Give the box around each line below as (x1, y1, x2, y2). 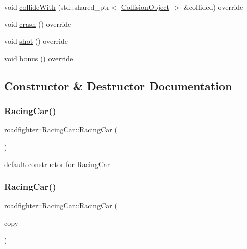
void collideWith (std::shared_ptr (4, 2, 110, 12)
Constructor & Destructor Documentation (4, 77, 232, 93)
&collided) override (183, 2, 243, 12)
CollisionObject (121, 2, 169, 12)
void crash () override (4, 18, 71, 29)
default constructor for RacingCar (4, 158, 110, 169)
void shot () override (4, 36, 68, 46)
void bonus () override (4, 52, 73, 63)
